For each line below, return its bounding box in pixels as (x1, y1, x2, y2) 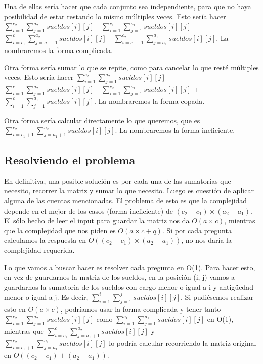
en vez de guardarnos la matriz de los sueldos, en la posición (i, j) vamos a (4, 272, 235, 282)
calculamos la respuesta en (4, 235, 86, 245)
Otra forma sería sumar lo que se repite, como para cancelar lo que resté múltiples (4, 62, 259, 72)
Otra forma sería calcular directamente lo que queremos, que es (4, 115, 200, 125)
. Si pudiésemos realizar (181, 291, 254, 302)
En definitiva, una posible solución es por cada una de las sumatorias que (4, 175, 231, 186)
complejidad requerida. (4, 244, 75, 255)
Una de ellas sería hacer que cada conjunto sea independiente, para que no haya (4, 1, 251, 11)
